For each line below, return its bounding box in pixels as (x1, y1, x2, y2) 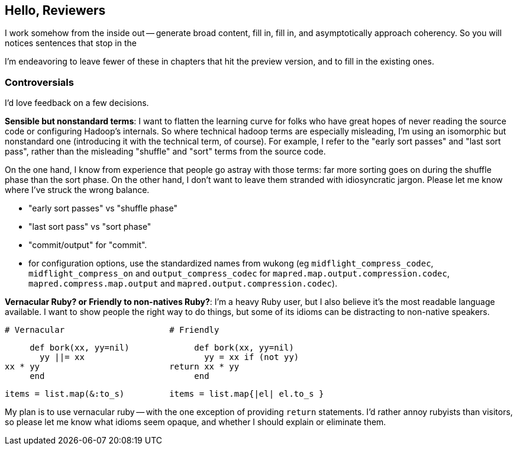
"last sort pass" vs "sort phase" (28, 221, 151, 232)
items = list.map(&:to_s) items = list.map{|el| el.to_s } (5, 389, 324, 399)
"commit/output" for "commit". (28, 240, 147, 250)
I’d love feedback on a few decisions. (5, 98, 149, 108)
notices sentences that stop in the (5, 38, 137, 49)
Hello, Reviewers (5, 3, 106, 18)
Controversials (5, 76, 74, 88)
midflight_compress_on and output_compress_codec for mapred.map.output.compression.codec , (28, 268, 450, 279)
